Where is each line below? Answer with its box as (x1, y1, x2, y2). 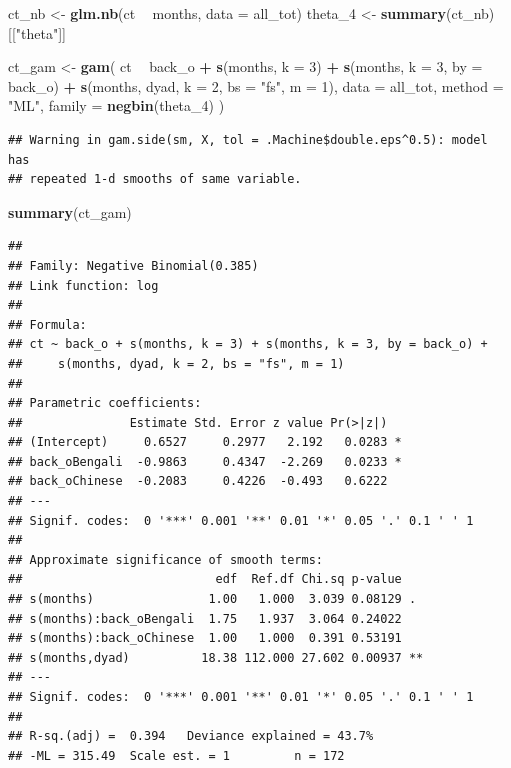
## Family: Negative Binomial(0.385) (8, 258, 259, 273)
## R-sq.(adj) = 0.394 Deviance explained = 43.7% (8, 729, 374, 744)
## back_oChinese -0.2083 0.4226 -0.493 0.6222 (8, 474, 388, 489)
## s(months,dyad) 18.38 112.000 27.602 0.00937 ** (8, 650, 424, 665)
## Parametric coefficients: (8, 396, 202, 411)
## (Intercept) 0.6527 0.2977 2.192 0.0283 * (8, 435, 402, 450)
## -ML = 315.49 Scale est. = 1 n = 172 (8, 748, 345, 763)
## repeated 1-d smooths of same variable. (8, 172, 302, 187)
